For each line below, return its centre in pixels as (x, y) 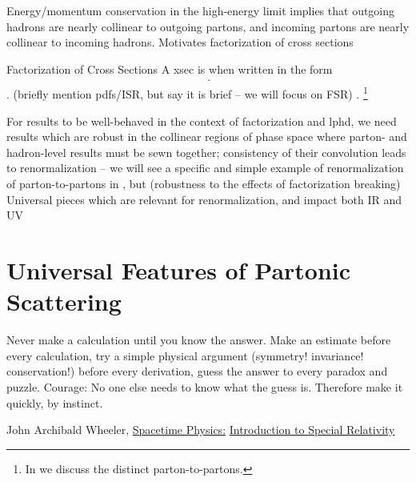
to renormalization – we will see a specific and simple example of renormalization (205, 168)
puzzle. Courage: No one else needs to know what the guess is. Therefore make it (205, 386)
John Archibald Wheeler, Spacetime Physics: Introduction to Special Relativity (201, 430)
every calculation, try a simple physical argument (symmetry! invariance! (185, 355)
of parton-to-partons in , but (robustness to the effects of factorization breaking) (204, 184)
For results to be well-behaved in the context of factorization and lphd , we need (202, 120)
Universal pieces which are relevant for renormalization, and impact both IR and (204, 199)
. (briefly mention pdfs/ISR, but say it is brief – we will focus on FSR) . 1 (187, 93)
